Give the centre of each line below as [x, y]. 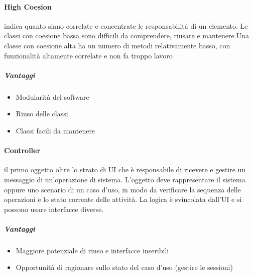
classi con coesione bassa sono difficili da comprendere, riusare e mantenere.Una [126, 36]
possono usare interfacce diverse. [54, 209]
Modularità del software [52, 96]
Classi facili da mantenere [55, 130]
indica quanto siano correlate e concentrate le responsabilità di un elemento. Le [126, 25]
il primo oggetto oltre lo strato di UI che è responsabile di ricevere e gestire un [125, 169]
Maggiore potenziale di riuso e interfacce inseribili [92, 250]
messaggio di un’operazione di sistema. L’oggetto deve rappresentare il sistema [125, 179]
